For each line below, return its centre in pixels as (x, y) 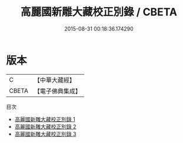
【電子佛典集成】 (57, 91)
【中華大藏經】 (54, 80)
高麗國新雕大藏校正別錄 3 (45, 134)
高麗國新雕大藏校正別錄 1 (45, 119)
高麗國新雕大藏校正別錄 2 (45, 127)
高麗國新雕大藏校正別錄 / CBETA (99, 12)
